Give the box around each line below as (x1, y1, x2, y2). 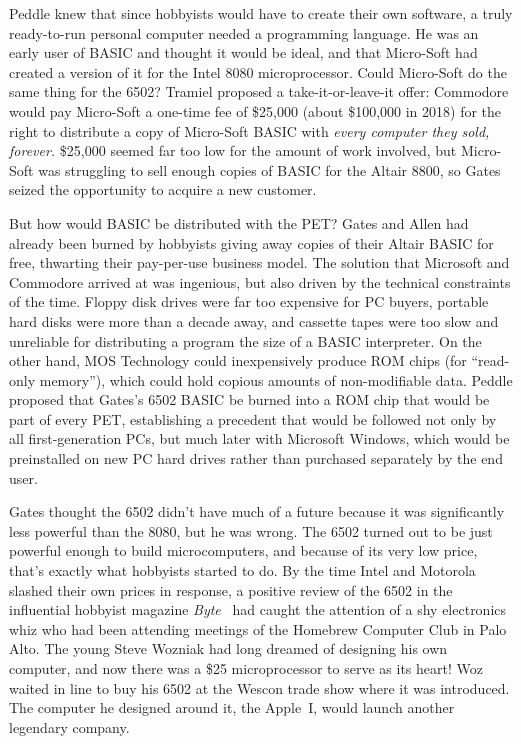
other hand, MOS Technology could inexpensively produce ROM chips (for (9, 350, 467, 371)
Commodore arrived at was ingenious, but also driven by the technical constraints (9, 271, 511, 292)
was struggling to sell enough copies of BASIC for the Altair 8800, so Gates (38, 159, 501, 180)
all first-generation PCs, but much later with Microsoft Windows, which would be (9, 428, 510, 449)
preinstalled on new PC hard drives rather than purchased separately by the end (9, 448, 503, 469)
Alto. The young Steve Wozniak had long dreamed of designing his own (9, 638, 448, 659)
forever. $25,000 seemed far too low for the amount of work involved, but (9, 140, 457, 161)
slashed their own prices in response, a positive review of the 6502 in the (9, 579, 453, 600)
